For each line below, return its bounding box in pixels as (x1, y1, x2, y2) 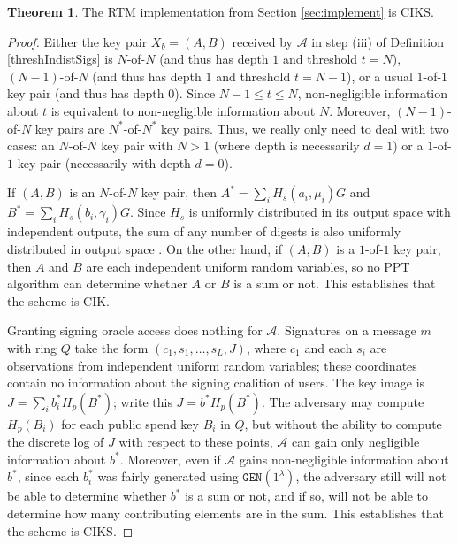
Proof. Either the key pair (7, 32, 148, 50)
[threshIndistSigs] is (7, 50, 113, 68)
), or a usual (347, 66, 413, 85)
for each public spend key (61, 414, 199, 433)
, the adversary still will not (295, 467, 447, 486)
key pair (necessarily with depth (17, 153, 191, 172)
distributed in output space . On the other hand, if (7, 239, 283, 257)
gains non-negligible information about (240, 449, 449, 468)
